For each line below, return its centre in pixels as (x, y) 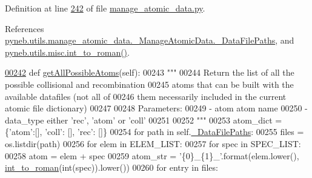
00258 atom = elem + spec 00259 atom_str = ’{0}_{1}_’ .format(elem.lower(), (152, 155)
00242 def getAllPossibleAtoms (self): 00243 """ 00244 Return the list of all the (150, 72)
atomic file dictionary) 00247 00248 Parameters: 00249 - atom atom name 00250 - (156, 108)
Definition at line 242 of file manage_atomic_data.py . (105, 8)
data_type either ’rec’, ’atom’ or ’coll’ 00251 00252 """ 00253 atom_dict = (144, 120)
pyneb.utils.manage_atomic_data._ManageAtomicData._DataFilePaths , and (150, 40)
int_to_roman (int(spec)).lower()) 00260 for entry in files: (111, 167)
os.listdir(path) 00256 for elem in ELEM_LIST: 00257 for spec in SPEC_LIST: (153, 143)
